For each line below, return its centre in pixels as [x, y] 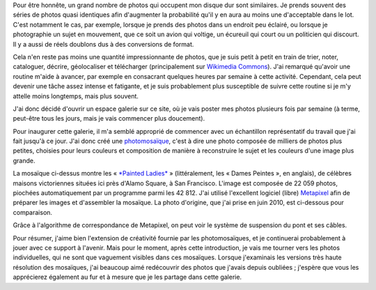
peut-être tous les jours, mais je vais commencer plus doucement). [109, 119]
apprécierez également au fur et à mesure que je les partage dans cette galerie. [127, 277]
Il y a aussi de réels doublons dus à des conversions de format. [103, 44]
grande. [24, 160]
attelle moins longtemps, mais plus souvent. [76, 96]
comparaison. [32, 212]
